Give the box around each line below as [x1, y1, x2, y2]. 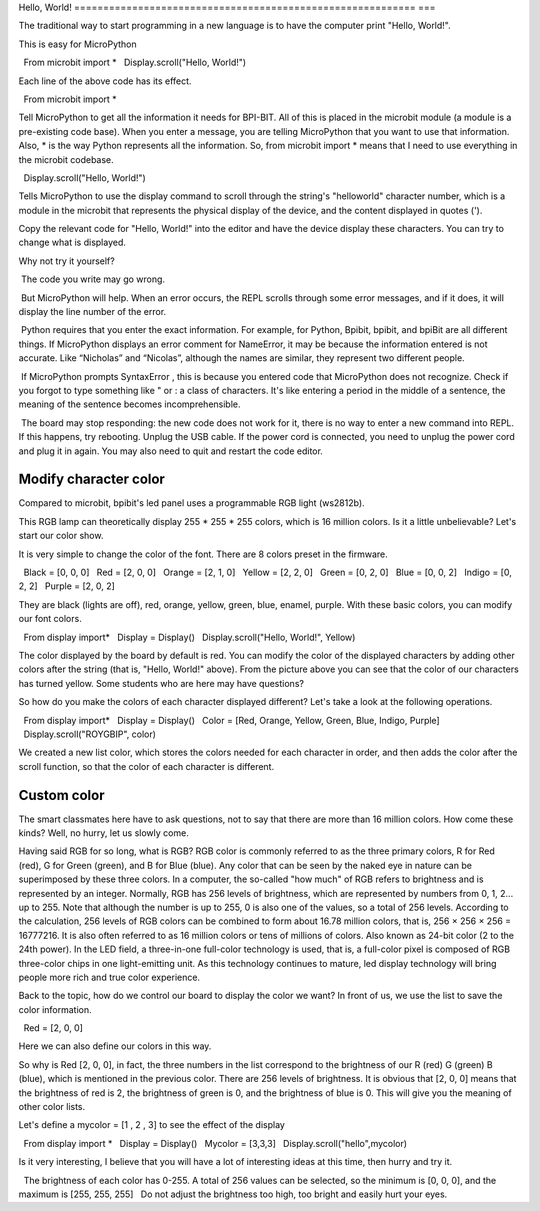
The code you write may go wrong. [20, 273, 165, 285]
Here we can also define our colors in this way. [18, 1040, 212, 1052]
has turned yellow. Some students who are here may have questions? [18, 677, 305, 689]
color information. [18, 1003, 92, 1015]
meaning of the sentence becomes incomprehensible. [18, 398, 241, 410]
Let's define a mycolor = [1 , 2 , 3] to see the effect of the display [18, 1119, 285, 1131]
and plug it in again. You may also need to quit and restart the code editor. [18, 445, 324, 457]
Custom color [18, 786, 105, 804]
